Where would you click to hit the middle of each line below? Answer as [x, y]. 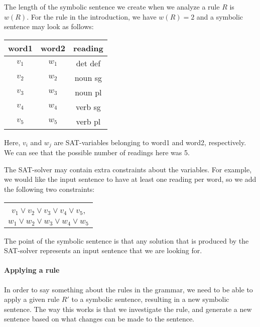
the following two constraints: [49, 189]
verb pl [88, 121]
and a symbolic [220, 16]
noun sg [88, 77]
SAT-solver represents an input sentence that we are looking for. [103, 250]
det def [88, 63]
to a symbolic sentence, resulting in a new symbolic [150, 299]
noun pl [88, 92]
